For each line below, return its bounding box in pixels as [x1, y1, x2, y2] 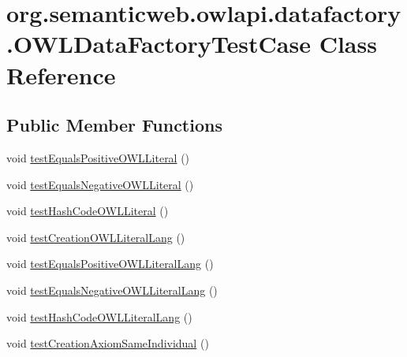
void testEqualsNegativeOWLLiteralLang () [6, 281, 218, 298]
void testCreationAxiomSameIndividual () [6, 335, 209, 351]
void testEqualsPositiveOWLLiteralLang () [6, 255, 214, 272]
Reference [6, 58, 116, 91]
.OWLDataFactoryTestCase [6, 28, 311, 60]
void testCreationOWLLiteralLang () [6, 229, 185, 245]
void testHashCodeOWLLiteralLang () [6, 308, 192, 325]
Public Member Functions [6, 113, 222, 137]
